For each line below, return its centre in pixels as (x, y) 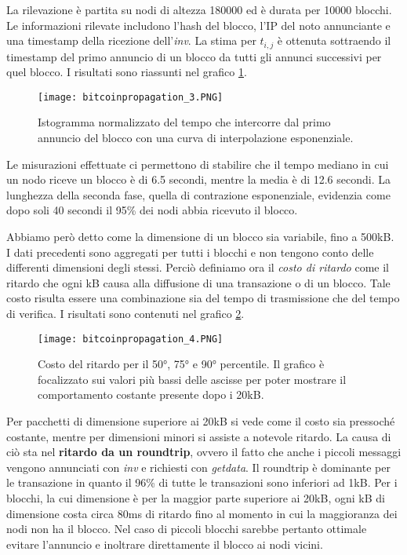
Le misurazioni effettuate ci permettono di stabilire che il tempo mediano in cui (198, 164)
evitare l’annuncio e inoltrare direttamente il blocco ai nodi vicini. (165, 544)
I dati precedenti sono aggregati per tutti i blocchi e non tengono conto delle (190, 252)
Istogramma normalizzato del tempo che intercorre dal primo (184, 122)
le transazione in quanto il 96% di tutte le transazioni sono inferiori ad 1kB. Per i (202, 482)
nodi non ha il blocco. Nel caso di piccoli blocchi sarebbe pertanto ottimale (187, 529)
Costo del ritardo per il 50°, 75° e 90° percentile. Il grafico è (181, 364)
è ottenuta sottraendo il (334, 40)
